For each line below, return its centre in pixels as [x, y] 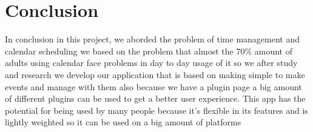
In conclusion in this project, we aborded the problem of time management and [152, 39]
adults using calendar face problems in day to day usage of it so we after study [151, 63]
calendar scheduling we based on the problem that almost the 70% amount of [149, 51]
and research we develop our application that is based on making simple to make [155, 74]
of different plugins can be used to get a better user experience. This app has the [155, 98]
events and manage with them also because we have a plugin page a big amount [153, 86]
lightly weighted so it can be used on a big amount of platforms [123, 122]
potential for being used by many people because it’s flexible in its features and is [156, 110]
